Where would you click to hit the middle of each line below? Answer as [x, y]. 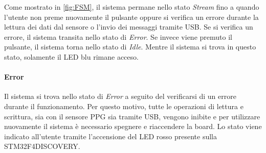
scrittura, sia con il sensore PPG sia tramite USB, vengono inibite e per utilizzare [132, 116]
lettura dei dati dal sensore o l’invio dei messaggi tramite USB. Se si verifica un [129, 27]
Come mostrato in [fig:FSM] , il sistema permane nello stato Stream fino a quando [132, 7]
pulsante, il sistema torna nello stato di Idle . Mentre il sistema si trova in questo [130, 47]
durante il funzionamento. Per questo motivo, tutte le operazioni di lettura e [124, 106]
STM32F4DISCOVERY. [42, 146]
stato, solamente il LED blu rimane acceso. [71, 56]
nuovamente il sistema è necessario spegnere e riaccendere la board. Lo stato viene [133, 126]
